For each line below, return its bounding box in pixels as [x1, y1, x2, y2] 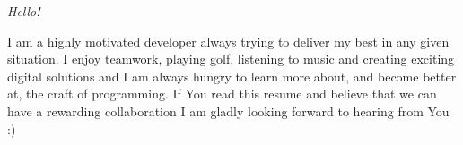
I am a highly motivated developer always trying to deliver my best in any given [7, 31, 450, 50]
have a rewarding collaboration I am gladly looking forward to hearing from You [7, 101, 450, 120]
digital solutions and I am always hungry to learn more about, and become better [7, 66, 457, 85]
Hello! [7, 2, 40, 20]
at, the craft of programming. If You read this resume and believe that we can [7, 84, 437, 103]
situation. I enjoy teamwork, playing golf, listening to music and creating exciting [7, 49, 455, 68]
